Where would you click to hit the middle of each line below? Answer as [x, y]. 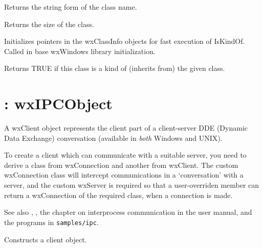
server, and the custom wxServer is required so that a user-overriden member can [132, 185]
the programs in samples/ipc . [51, 222]
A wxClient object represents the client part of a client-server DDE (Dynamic [126, 128]
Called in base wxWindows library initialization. [80, 51]
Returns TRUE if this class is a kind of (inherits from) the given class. [115, 68]
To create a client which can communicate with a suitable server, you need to [125, 155]
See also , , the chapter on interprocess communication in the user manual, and [128, 212]
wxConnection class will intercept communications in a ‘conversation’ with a [124, 175]
